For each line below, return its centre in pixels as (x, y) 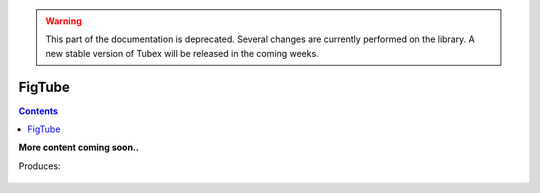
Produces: (39, 166)
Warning (63, 21)
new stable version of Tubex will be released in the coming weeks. (182, 53)
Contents (38, 111)
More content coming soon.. (79, 147)
